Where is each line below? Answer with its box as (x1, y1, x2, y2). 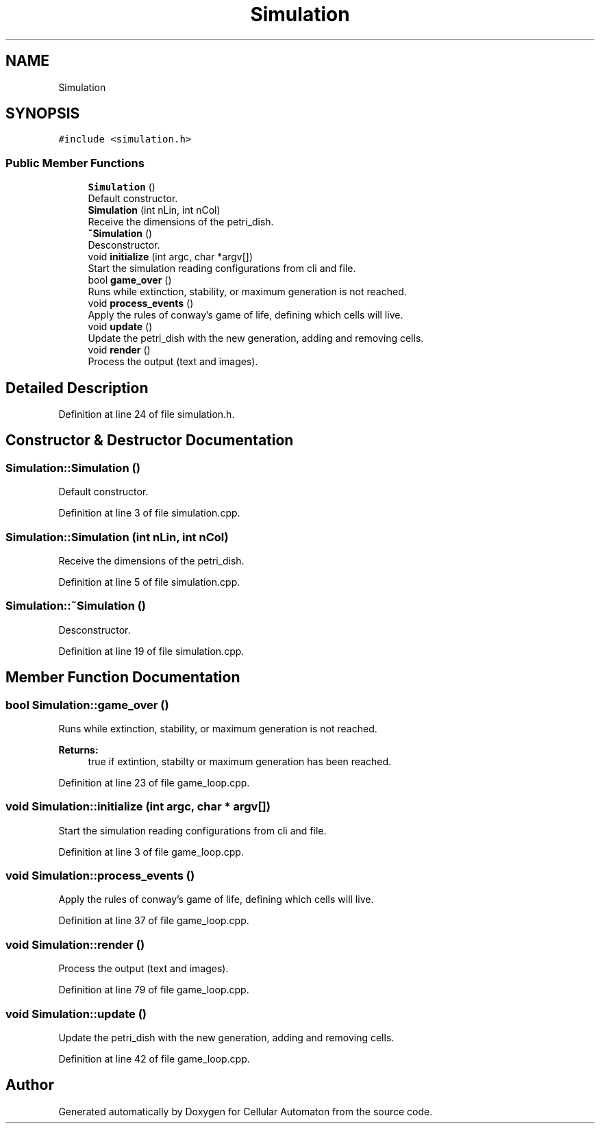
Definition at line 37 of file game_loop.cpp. (58, 915, 249, 927)
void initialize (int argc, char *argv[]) (88, 251, 253, 263)
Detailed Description (5, 379, 149, 397)
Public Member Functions (5, 156, 145, 170)
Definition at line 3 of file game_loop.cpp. (58, 845, 244, 858)
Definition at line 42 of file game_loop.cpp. (58, 1052, 250, 1065)
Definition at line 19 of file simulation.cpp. (58, 645, 245, 657)
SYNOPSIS (5, 105, 80, 123)
